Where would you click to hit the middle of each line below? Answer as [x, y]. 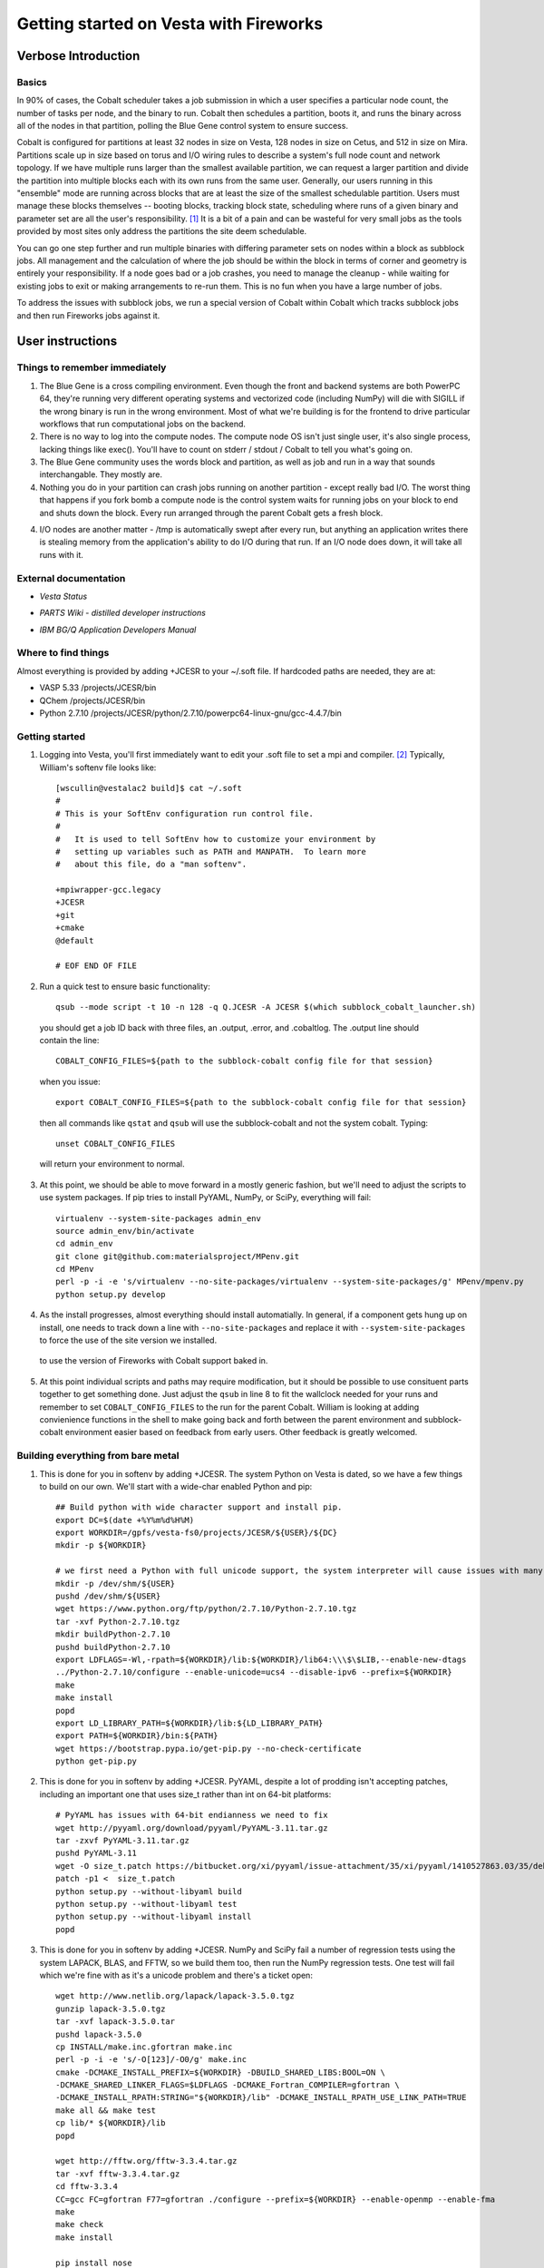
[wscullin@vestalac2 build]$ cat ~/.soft [149, 788]
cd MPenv [75, 1269]
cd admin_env [84, 1244]
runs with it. [61, 554]
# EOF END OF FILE [97, 966]
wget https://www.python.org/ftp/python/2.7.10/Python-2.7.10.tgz [206, 1609]
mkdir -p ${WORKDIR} [101, 1545]
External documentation [71, 578]
